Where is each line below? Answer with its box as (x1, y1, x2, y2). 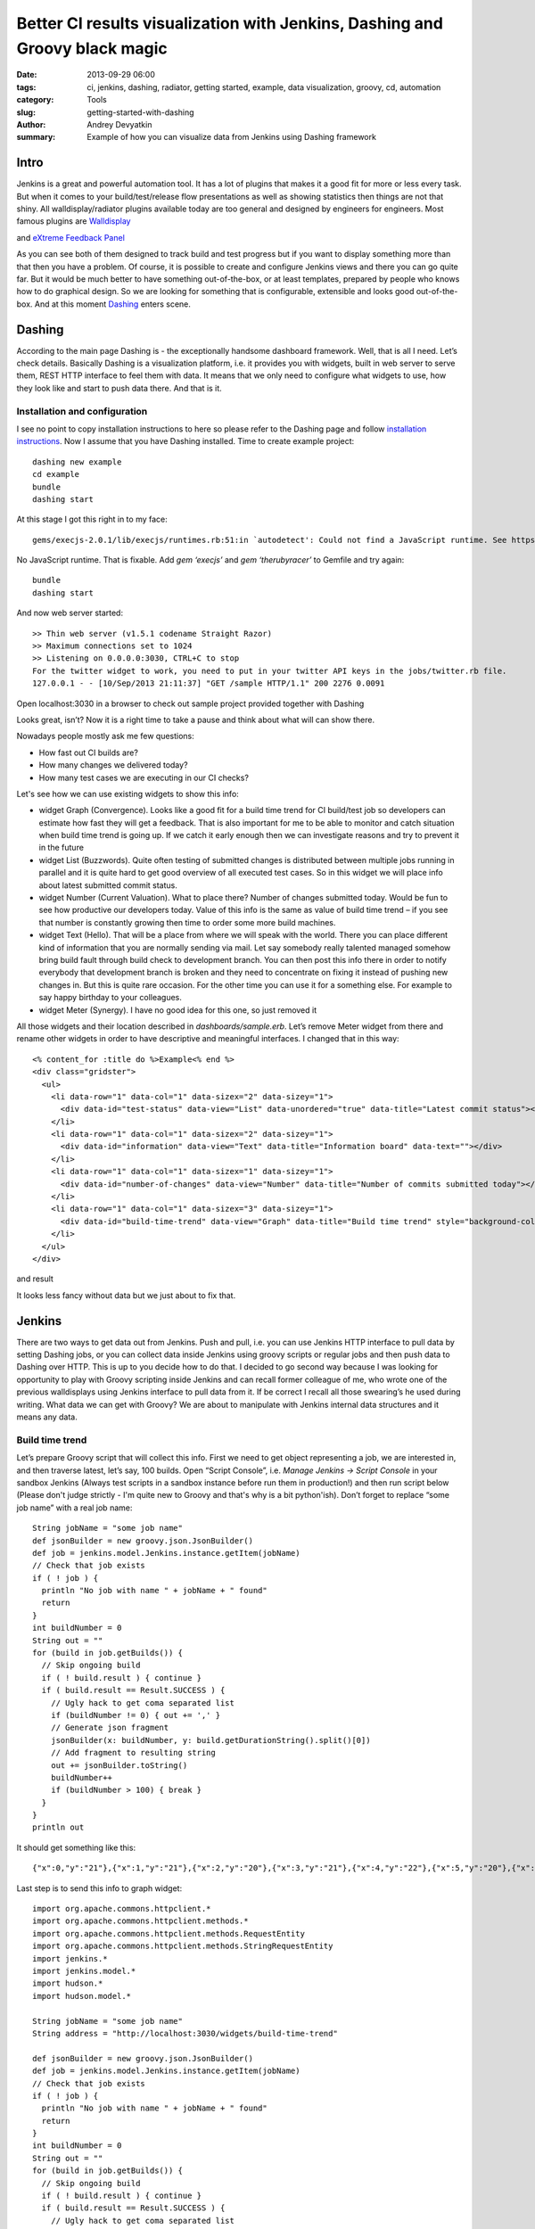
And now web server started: (16, 607, 124, 619)
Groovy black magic (16, 38, 169, 58)
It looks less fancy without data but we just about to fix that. (16, 1289, 236, 1301)
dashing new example (32, 456, 122, 467)
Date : (16, 70, 37, 80)
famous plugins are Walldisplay (16, 216, 131, 226)
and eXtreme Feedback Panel (16, 232, 125, 243)
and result (16, 1273, 53, 1284)
